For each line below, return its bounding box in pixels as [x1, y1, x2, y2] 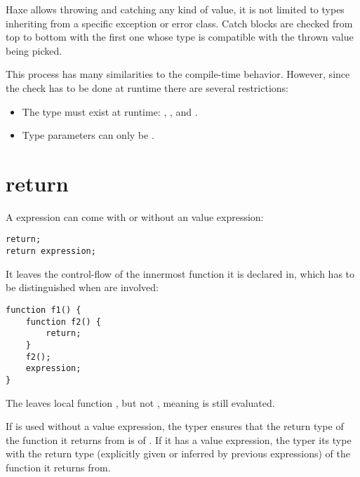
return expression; [6, 246, 96, 257]
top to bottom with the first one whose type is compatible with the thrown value [6, 29, 354, 44]
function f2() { [25, 316, 102, 327]
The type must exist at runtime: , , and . [22, 104, 198, 119]
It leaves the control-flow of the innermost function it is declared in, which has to [6, 266, 355, 281]
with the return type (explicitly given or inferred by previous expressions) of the [6, 446, 351, 461]
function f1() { [6, 304, 81, 315]
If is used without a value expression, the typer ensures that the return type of [6, 419, 344, 434]
